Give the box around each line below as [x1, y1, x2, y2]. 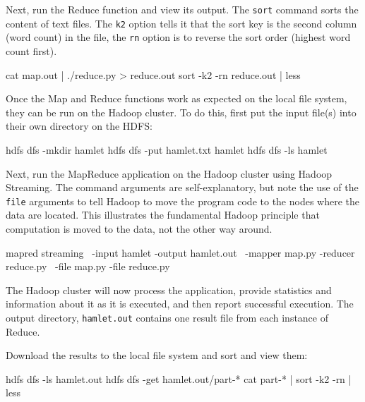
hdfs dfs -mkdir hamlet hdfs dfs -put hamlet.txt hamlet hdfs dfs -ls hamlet [6, 142, 328, 157]
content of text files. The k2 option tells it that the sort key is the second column [6, 16, 357, 30]
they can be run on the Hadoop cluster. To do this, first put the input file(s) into [6, 104, 357, 119]
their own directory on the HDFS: [6, 118, 152, 133]
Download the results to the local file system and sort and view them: [6, 348, 308, 363]
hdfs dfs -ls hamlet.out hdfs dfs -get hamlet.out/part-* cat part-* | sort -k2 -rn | [6, 371, 352, 386]
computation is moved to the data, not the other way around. [6, 221, 273, 236]
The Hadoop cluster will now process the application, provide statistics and [6, 282, 332, 297]
